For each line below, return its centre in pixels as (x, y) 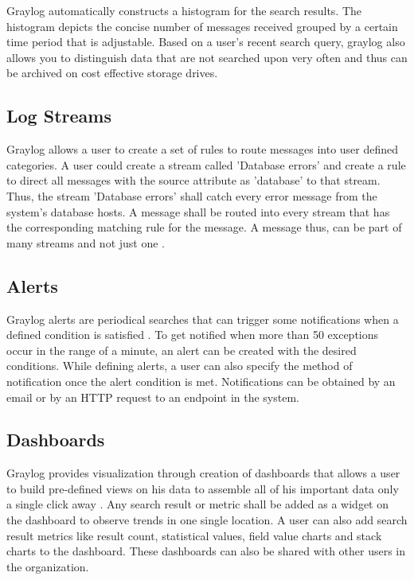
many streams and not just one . (86, 242)
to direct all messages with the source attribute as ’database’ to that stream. (193, 180)
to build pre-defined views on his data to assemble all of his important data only (203, 488)
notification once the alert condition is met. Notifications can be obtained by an (201, 381)
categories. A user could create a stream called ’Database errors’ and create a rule (206, 164)
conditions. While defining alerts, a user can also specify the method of (180, 366)
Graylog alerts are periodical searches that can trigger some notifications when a (203, 319)
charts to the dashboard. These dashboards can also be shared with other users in (206, 551)
